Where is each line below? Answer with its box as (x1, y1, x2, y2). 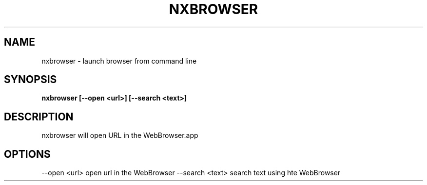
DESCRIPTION (4, 110, 74, 123)
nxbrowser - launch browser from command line (41, 56, 197, 65)
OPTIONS (4, 148, 51, 160)
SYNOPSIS (4, 73, 57, 86)
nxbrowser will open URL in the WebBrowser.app (41, 131, 198, 140)
